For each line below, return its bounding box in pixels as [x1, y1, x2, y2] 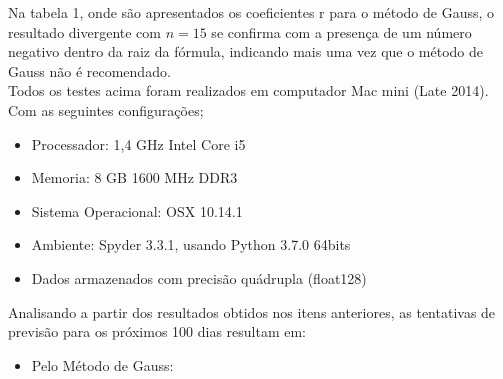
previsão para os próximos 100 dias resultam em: [8, 321, 307, 342]
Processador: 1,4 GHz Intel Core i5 [31, 133, 246, 154]
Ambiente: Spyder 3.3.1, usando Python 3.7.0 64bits [31, 234, 351, 255]
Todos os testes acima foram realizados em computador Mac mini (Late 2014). [8, 80, 489, 101]
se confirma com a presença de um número [211, 21, 472, 42]
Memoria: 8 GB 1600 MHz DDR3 [31, 167, 238, 188]
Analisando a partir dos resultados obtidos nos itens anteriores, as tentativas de [8, 301, 496, 322]
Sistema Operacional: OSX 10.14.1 [31, 200, 243, 221]
